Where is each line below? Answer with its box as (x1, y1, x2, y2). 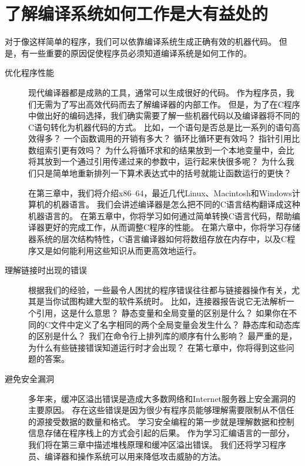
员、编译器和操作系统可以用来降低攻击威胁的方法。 (28, 450, 226, 462)
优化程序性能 (5, 66, 54, 79)
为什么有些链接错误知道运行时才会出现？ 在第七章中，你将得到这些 (28, 341, 286, 353)
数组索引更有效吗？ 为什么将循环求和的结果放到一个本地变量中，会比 (28, 143, 294, 156)
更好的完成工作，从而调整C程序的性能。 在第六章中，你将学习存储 (44, 221, 300, 233)
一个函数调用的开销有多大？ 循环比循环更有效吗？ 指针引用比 (63, 132, 300, 145)
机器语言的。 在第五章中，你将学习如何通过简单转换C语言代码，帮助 (28, 209, 292, 222)
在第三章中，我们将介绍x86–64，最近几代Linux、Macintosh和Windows (28, 186, 292, 199)
